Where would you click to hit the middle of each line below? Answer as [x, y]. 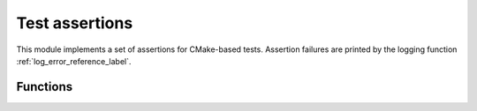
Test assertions [75, 23]
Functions [45, 87]
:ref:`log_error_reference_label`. [74, 61]
